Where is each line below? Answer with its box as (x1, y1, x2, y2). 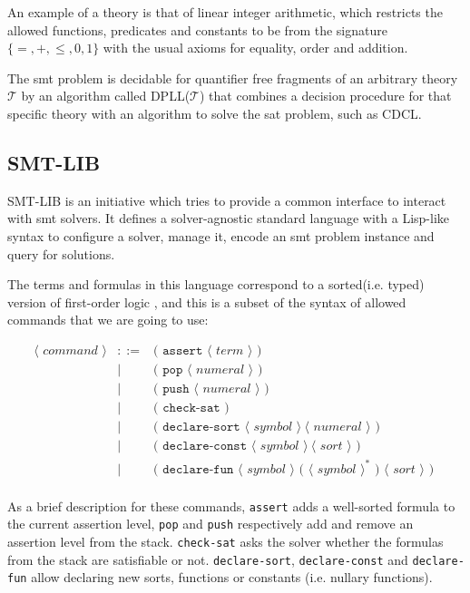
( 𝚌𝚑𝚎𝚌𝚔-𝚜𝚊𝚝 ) (153, 402, 230, 415)
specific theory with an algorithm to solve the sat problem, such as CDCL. (7, 103, 422, 122)
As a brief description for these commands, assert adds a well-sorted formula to (7, 496, 455, 515)
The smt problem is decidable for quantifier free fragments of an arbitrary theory (7, 68, 458, 87)
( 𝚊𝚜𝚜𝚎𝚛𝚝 (153, 344, 203, 357)
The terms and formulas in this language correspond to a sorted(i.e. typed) (7, 275, 425, 294)
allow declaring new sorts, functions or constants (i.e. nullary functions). (31, 568, 433, 587)
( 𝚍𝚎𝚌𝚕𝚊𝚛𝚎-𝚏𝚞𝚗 (153, 462, 234, 476)
